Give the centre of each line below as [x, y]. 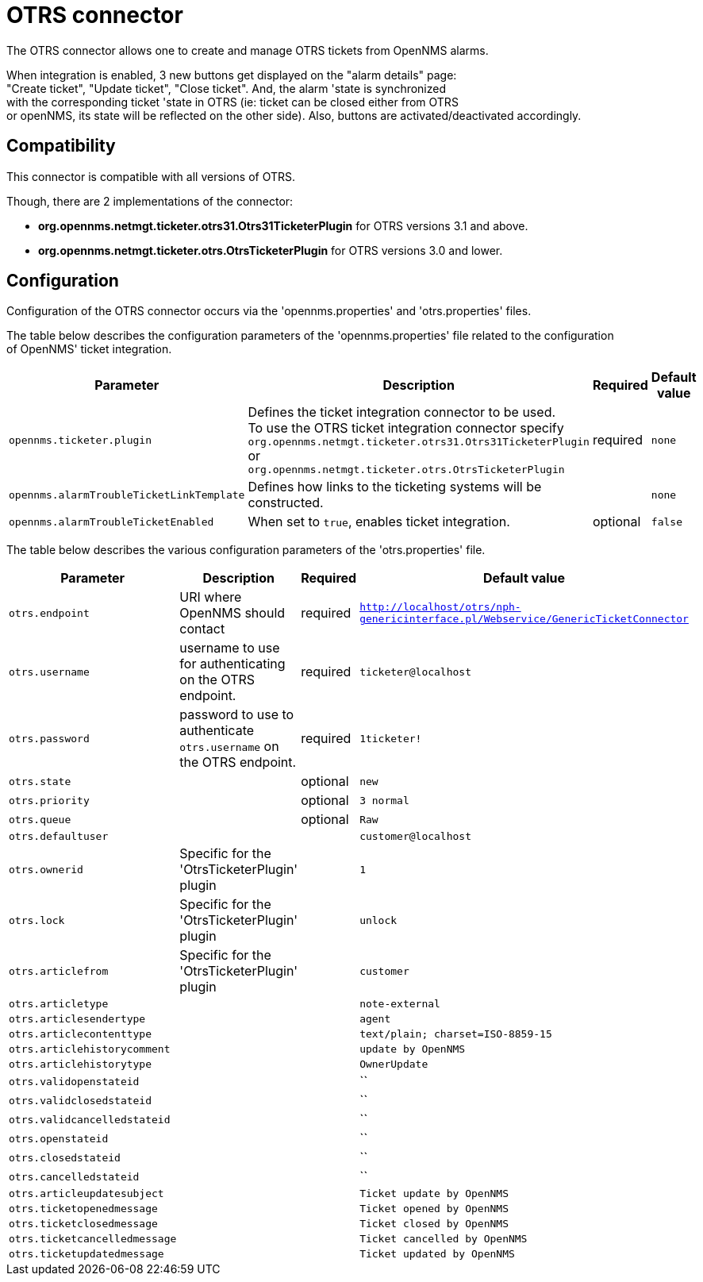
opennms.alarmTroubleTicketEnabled [111, 522]
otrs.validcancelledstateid [90, 1119]
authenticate [217, 731]
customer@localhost [416, 837]
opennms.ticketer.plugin [81, 440]
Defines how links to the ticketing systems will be [395, 487]
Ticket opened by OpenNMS [434, 1209]
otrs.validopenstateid [74, 1081]
